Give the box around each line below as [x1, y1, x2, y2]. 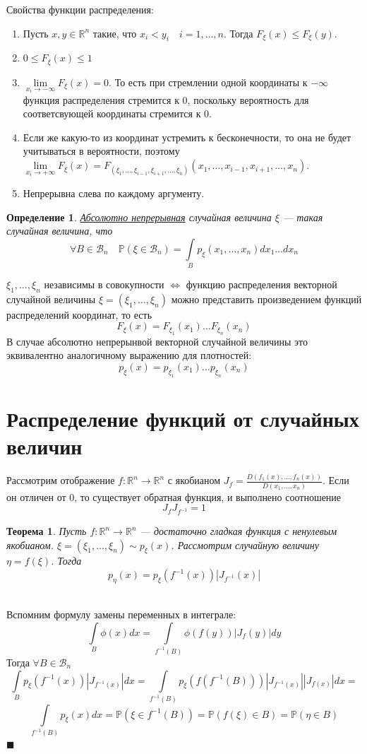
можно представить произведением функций [171, 291, 362, 306]
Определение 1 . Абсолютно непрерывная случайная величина [6, 209, 272, 224]
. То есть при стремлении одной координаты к [109, 74, 308, 89]
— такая [282, 209, 323, 224]
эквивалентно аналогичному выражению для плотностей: [6, 348, 252, 363]
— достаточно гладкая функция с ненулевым [140, 524, 337, 538]
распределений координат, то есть [6, 307, 152, 322]
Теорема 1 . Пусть [6, 524, 87, 538]
